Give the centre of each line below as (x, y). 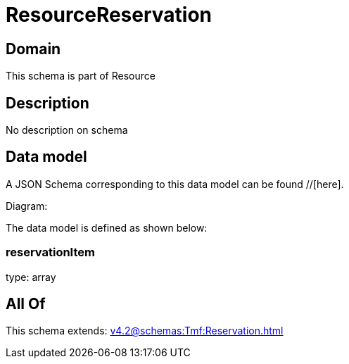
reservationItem (50, 252)
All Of (26, 304)
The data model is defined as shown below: (107, 227)
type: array (31, 277)
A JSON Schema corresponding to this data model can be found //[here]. (175, 184)
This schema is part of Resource (81, 76)
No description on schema (67, 130)
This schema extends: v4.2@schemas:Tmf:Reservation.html (145, 331)
